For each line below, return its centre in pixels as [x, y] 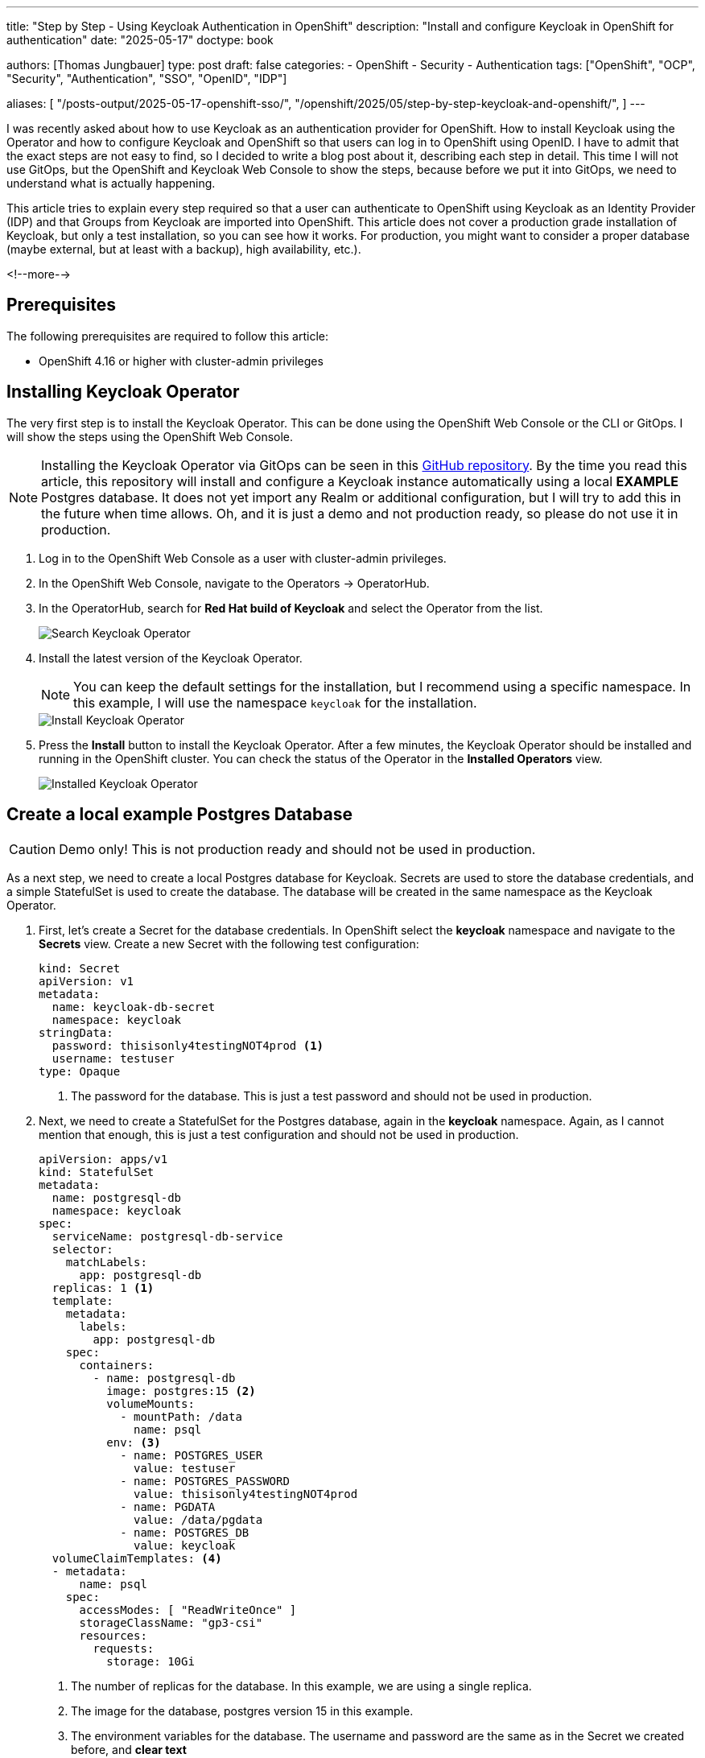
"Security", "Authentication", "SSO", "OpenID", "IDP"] [147, 78]
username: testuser [113, 1058]
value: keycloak [185, 1545]
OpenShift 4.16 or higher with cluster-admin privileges [181, 361]
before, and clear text [129, 1749]
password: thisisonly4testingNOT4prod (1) [188, 1045]
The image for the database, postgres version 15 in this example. [242, 1711]
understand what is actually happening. [111, 183]
